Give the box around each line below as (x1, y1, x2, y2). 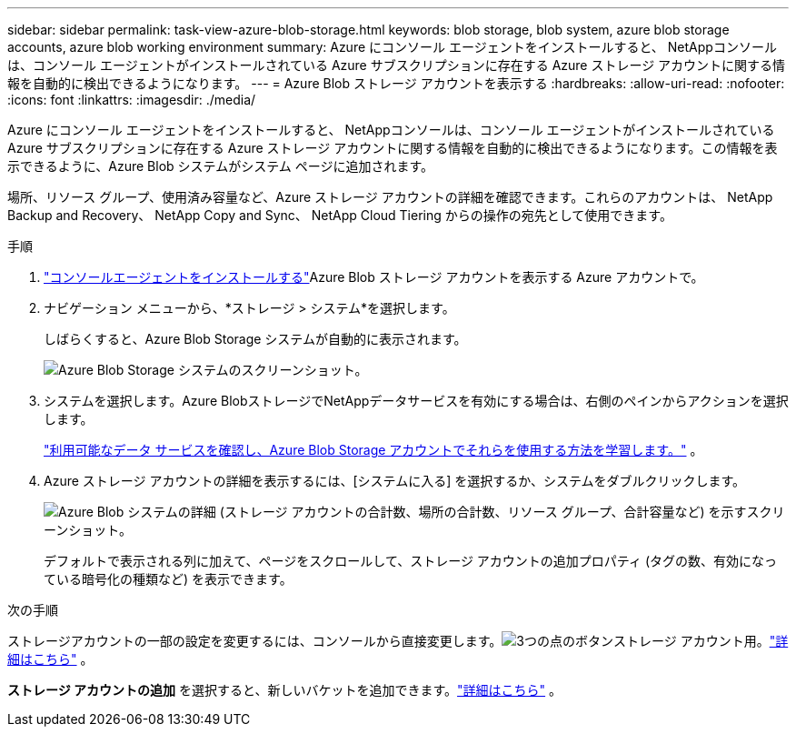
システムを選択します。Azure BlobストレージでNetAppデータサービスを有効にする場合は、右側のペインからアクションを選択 (44, 393, 789, 408)
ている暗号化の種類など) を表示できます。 (44, 571, 293, 587)
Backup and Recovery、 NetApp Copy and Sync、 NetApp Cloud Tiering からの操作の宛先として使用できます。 (7, 207, 672, 223)
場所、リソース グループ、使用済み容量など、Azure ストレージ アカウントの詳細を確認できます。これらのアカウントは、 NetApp (7, 189, 773, 205)
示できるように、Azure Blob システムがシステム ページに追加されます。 (7, 158, 433, 174)
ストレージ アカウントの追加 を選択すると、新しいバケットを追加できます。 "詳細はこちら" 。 (7, 682, 562, 698)
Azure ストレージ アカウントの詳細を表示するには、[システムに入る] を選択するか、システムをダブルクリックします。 (44, 473, 746, 488)
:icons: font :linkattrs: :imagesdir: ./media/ (7, 92, 256, 107)
